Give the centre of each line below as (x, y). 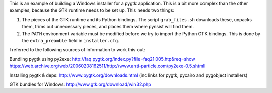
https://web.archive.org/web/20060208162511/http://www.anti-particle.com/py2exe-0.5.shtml (107, 66)
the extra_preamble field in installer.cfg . (71, 40)
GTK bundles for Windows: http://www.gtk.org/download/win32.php (80, 84)
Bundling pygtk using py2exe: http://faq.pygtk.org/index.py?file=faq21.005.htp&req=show (102, 59)
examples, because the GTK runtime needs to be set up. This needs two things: (92, 10)
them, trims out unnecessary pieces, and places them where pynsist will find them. (108, 27)
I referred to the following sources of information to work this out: (77, 50)
